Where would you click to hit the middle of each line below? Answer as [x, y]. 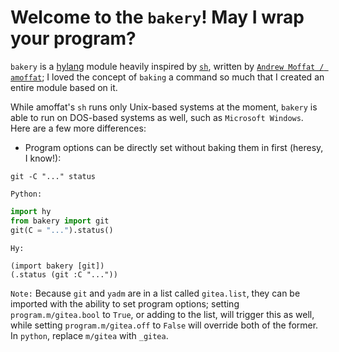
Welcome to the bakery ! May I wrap [157, 17]
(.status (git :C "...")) [64, 274]
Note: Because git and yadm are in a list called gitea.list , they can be [155, 293]
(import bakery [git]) [57, 266]
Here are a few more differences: [78, 128]
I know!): [43, 158]
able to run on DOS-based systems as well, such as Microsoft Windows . [157, 117]
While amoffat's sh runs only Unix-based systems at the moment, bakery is [164, 107]
